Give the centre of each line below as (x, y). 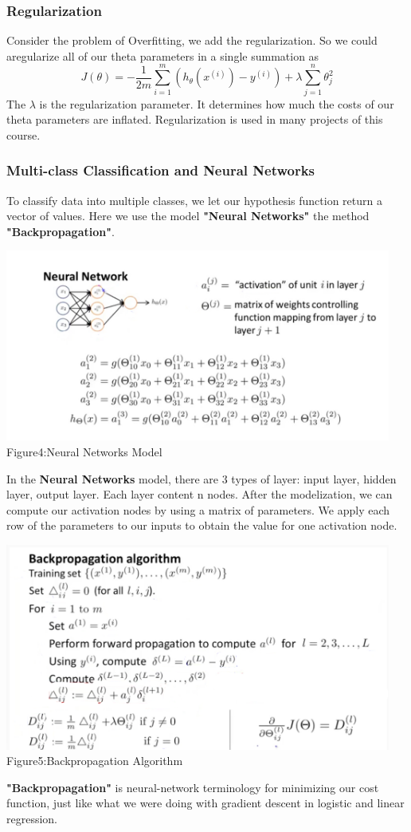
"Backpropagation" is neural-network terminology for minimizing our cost (193, 787)
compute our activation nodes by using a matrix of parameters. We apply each (198, 509)
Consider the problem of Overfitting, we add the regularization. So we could (192, 40)
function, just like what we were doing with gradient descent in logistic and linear (205, 803)
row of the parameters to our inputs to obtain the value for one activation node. (202, 525)
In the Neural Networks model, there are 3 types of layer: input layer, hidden (202, 478)
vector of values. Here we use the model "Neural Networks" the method (188, 216)
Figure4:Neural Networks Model (84, 452)
